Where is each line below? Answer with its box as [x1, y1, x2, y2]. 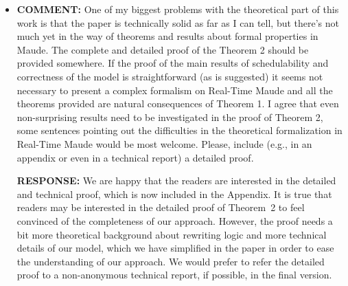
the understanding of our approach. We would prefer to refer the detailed [16, 254, 325, 268]
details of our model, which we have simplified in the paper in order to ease [16, 241, 334, 255]
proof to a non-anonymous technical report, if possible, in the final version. [16, 267, 332, 282]
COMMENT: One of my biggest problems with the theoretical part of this [16, 2, 339, 16]
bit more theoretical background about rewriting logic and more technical [16, 227, 327, 241]
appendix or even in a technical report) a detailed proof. [16, 150, 254, 164]
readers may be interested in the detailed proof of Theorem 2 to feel [16, 200, 305, 214]
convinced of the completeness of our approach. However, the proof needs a [16, 213, 333, 228]
